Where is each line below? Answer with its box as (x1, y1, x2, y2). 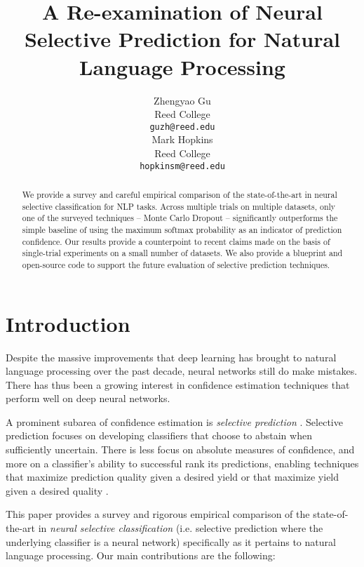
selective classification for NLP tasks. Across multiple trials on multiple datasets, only (22, 200, 336, 212)
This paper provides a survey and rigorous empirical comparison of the (6, 507, 310, 521)
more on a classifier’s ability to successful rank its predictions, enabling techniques (6, 455, 359, 470)
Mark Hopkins (151, 132, 213, 147)
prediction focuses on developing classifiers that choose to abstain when (6, 428, 312, 443)
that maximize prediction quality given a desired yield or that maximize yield (6, 469, 339, 484)
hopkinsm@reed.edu (140, 161, 225, 171)
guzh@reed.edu (149, 121, 215, 132)
